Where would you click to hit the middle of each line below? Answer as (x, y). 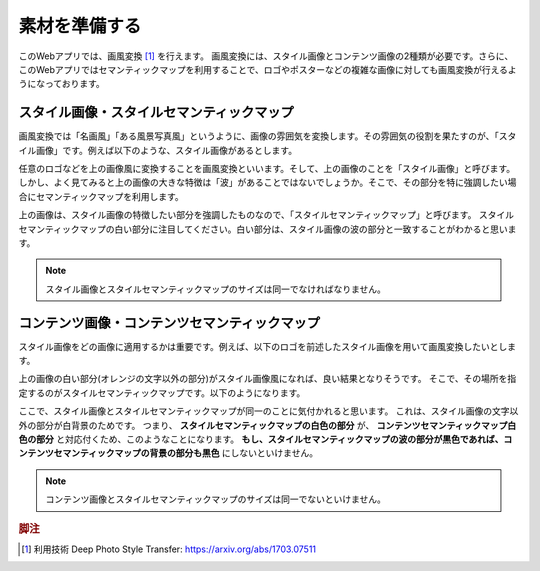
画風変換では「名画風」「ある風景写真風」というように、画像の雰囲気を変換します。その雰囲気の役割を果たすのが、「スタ (267, 136)
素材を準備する (80, 26)
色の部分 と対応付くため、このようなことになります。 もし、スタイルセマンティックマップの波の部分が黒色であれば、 (261, 439)
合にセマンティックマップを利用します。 (101, 196)
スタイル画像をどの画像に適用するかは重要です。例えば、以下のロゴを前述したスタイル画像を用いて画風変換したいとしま (267, 346)
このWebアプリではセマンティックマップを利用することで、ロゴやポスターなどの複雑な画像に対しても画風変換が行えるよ (267, 69)
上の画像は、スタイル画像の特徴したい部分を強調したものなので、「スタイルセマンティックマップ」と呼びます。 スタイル (266, 215)
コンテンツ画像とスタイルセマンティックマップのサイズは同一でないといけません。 (216, 499)
